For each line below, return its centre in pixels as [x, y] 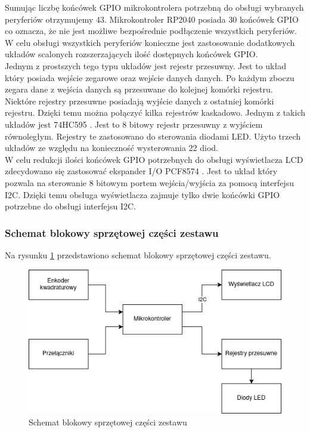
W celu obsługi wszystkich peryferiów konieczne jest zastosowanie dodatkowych [150, 42]
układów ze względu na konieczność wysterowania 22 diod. [111, 148]
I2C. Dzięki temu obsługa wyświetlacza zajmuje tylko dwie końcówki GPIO [142, 194]
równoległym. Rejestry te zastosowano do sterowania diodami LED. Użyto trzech [153, 136]
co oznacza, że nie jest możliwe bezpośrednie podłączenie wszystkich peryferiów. [151, 31]
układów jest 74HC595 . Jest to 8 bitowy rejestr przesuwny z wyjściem [134, 124]
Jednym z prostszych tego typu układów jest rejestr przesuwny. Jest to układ [145, 65]
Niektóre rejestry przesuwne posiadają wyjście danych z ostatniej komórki [139, 101]
